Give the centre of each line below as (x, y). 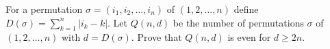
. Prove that (156, 37)
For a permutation (44, 9)
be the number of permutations (238, 22)
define (246, 9)
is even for (249, 37)
